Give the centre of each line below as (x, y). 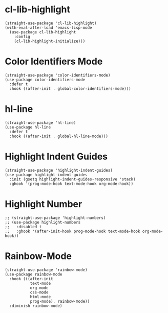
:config (22, 36)
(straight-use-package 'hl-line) (40, 123)
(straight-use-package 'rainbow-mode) (46, 270)
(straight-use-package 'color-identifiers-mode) (58, 75)
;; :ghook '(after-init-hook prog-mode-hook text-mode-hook (72, 231)
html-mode (40, 297)
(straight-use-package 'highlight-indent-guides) (59, 170)
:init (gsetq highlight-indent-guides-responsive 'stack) (73, 179)
